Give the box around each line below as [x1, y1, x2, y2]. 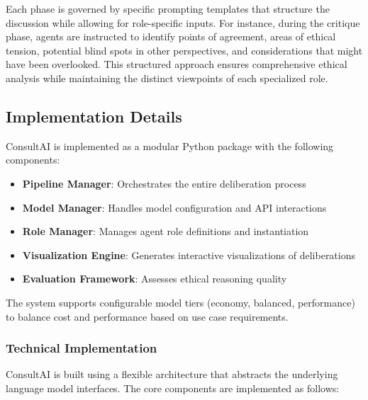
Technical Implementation [6, 339, 157, 357]
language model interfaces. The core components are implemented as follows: [6, 380, 340, 395]
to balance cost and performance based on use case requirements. [6, 309, 289, 324]
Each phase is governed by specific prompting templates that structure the [6, 1, 330, 16]
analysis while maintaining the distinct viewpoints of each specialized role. [6, 70, 328, 85]
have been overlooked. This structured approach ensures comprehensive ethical [6, 57, 347, 72]
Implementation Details [6, 105, 182, 127]
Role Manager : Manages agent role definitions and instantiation [22, 224, 309, 239]
